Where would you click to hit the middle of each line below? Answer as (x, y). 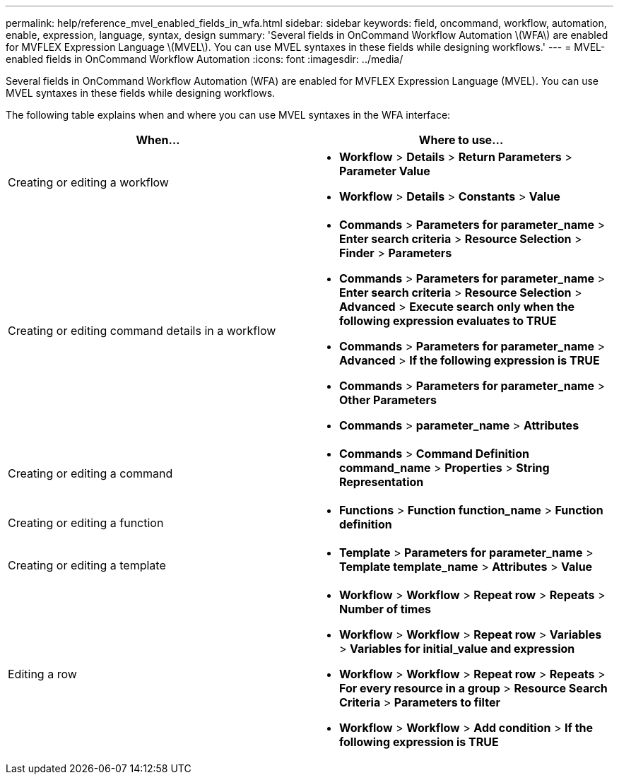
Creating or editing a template (87, 565)
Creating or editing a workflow (88, 182)
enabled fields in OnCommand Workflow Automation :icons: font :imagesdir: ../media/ (205, 59)
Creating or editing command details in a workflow (142, 331)
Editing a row (42, 674)
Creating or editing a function (86, 523)
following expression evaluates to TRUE (448, 321)
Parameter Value (385, 171)
